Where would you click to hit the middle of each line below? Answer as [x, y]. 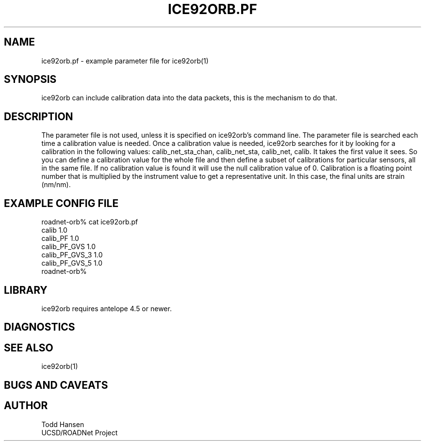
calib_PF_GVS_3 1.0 [72, 255]
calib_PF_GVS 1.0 [69, 247]
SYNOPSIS [30, 79]
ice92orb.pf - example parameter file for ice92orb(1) [125, 61]
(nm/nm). [56, 185]
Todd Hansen [63, 424]
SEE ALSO [29, 348]
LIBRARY [26, 290]
